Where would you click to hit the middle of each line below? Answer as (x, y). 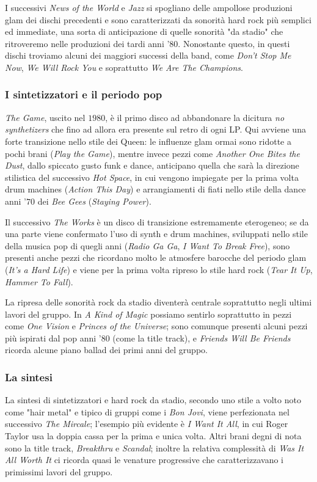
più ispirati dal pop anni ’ (53, 338)
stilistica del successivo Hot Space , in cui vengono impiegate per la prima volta (152, 177)
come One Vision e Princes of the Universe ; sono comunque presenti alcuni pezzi (156, 326)
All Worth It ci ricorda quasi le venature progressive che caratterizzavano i (144, 460)
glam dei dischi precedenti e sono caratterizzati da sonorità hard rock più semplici (158, 19)
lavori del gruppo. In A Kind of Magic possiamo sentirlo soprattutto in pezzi (148, 314)
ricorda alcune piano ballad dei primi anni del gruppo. (106, 350)
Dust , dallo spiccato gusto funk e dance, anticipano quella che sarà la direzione (152, 165)
